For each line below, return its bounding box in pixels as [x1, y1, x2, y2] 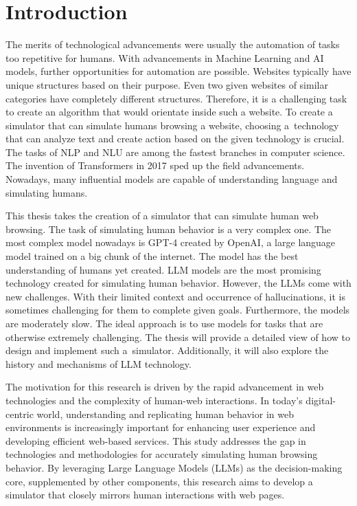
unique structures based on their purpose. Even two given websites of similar [5, 77, 328, 91]
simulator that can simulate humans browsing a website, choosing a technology [5, 118, 339, 132]
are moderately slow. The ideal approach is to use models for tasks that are [5, 316, 323, 330]
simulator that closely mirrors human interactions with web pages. [5, 487, 285, 502]
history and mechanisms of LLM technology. [5, 356, 192, 371]
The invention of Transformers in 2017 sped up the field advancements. [5, 158, 305, 173]
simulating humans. [5, 185, 88, 199]
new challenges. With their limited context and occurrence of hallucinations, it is [5, 289, 346, 303]
